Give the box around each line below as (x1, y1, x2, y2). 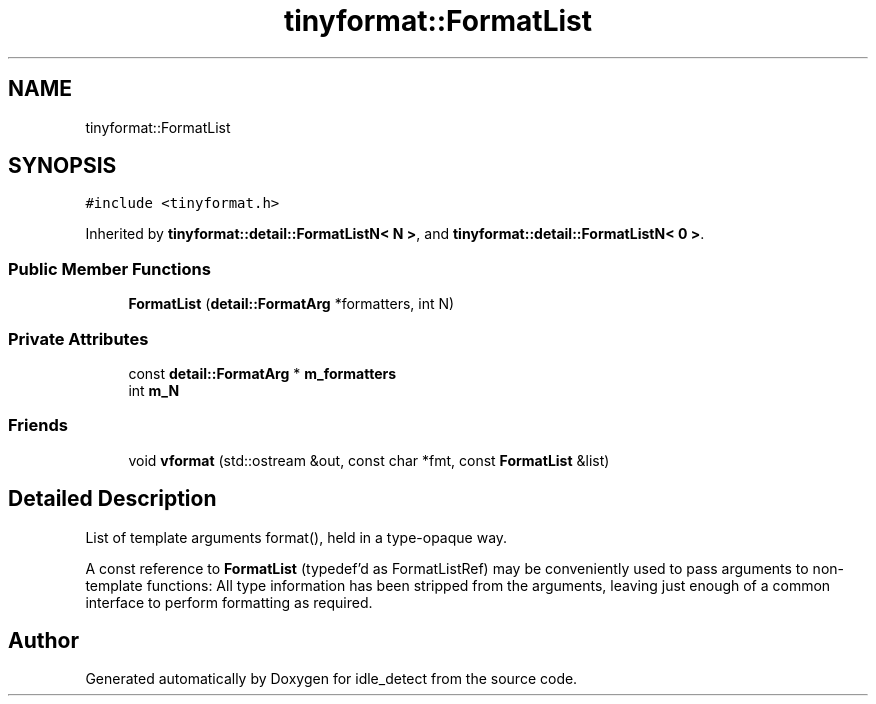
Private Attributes (8, 328, 149, 349)
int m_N (128, 381, 180, 399)
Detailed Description (8, 486, 217, 512)
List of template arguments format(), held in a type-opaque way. (85, 528, 508, 546)
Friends (8, 415, 68, 436)
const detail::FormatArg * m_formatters (128, 364, 397, 382)
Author (8, 627, 79, 653)
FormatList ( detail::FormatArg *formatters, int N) (128, 295, 455, 313)
